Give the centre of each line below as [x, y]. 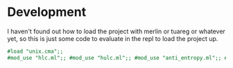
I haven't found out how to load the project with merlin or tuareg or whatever [116, 31]
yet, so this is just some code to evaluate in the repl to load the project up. [113, 38]
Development [47, 12]
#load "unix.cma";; [35, 51]
